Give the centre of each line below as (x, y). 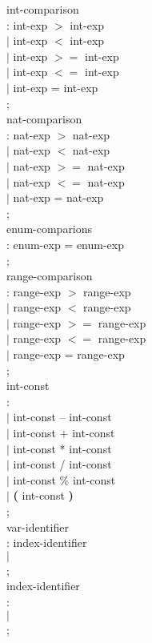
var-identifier (38, 526)
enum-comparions (50, 229)
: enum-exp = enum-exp (65, 244)
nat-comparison (44, 119)
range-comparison (50, 276)
